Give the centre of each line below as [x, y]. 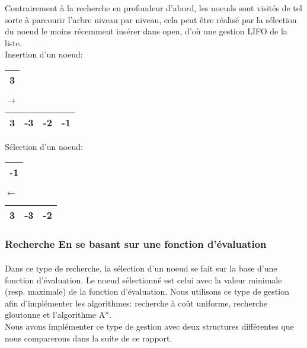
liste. [13, 42]
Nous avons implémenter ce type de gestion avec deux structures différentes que [149, 326]
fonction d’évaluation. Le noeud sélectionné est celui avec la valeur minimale [143, 280]
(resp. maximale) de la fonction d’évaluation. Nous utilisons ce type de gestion [147, 291]
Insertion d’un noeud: [44, 54]
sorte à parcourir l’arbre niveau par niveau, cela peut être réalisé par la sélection [151, 19]
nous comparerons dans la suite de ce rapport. [89, 338]
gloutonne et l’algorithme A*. [58, 315]
